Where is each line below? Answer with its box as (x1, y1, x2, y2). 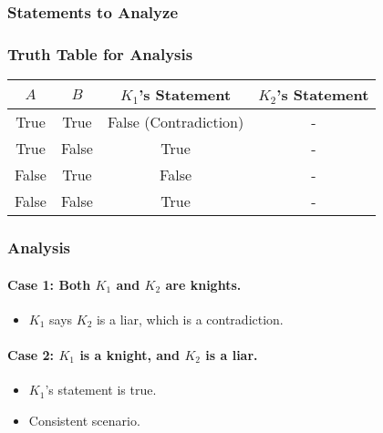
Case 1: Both (7, 274, 91, 294)
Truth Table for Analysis (7, 42, 193, 65)
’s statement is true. (45, 380, 157, 399)
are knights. (165, 274, 242, 294)
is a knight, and (79, 345, 181, 364)
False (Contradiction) (107, 111, 244, 133)
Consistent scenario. (28, 410, 140, 429)
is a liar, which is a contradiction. (96, 309, 284, 328)
